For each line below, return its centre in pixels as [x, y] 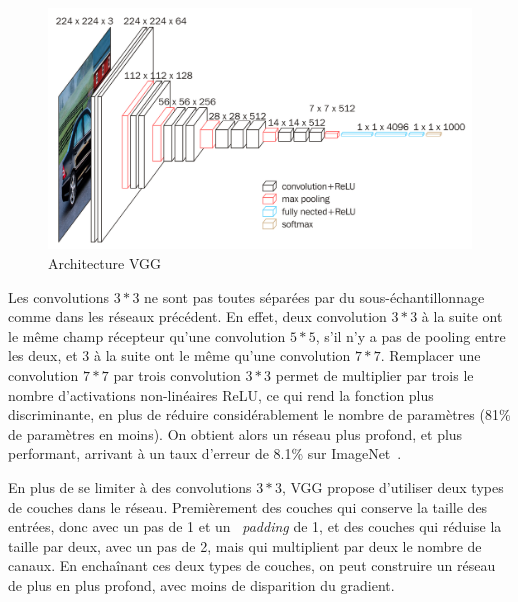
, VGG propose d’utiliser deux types [392, 486]
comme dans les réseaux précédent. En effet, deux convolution [197, 316]
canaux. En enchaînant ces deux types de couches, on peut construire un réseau [252, 565]
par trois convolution [177, 374]
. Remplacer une [430, 355]
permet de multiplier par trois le [374, 374]
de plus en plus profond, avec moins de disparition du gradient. [201, 584]
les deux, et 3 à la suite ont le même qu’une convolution [179, 355]
